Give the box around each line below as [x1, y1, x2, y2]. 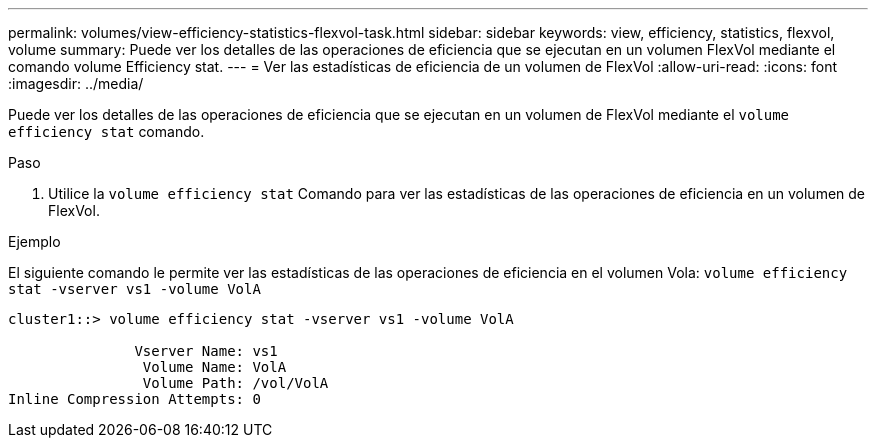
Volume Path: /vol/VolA [142, 375, 329, 391]
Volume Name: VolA [142, 359, 287, 375]
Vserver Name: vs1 [134, 343, 278, 359]
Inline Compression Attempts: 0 [8, 391, 261, 407]
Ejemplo [8, 233, 61, 250]
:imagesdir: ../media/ [8, 75, 144, 92]
